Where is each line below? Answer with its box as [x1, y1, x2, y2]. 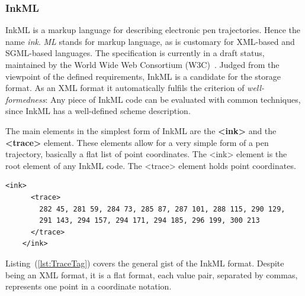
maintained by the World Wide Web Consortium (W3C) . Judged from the [5, 58, 280, 70]
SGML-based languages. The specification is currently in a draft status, [5, 47, 265, 59]
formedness [5, 93, 46, 105]
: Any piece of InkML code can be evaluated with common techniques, [45, 93, 301, 105]
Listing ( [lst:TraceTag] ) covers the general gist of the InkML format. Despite [5, 256, 284, 269]
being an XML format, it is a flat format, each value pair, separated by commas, [5, 268, 298, 281]
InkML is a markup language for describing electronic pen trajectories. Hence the [5, 24, 301, 36]
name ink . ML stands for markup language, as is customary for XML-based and [5, 35, 295, 47]
